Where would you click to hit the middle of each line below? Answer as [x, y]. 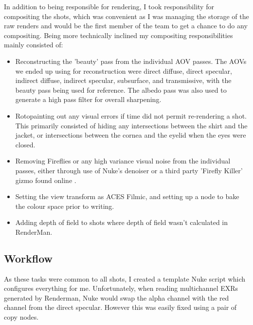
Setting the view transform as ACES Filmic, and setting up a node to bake [127, 196]
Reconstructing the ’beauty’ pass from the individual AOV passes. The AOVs [131, 61]
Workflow [28, 258]
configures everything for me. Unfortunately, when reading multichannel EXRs [121, 288]
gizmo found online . [46, 180]
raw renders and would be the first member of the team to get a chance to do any [126, 26]
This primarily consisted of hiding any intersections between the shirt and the [131, 125]
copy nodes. [21, 317]
